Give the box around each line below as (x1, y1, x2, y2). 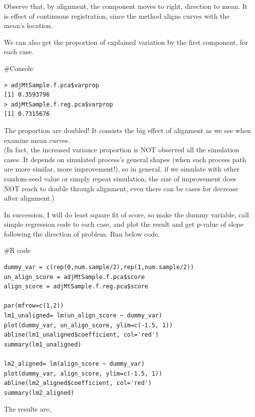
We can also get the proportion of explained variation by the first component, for (4, 36, 248, 47)
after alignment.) (4, 193, 55, 203)
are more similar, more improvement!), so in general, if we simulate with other (4, 164, 240, 174)
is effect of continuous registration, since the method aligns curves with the (4, 10, 230, 21)
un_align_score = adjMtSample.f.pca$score (4, 273, 145, 280)
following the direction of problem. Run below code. (4, 228, 160, 239)
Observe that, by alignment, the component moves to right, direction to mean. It (4, 1, 248, 11)
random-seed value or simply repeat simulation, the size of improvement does (4, 173, 236, 183)
